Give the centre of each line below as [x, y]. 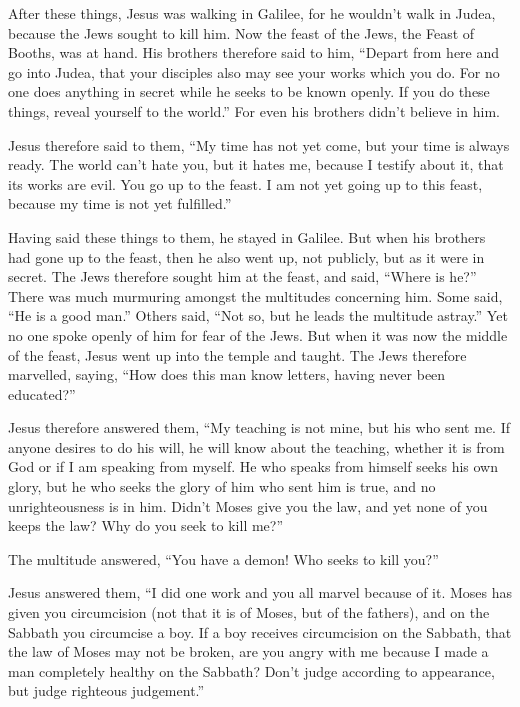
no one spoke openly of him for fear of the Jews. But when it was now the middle [258, 334]
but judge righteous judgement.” [106, 690]
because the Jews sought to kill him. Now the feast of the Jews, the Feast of [241, 32]
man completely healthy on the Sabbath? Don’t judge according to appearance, [251, 670]
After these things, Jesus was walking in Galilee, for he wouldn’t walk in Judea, [252, 13]
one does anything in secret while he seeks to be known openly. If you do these [249, 91]
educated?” [42, 393]
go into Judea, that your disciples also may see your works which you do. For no [254, 71]
